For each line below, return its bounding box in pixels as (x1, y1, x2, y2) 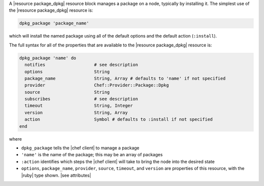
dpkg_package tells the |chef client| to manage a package (21, 145, 139, 151)
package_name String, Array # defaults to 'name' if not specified (24, 76, 226, 81)
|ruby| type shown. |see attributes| (21, 172, 91, 178)
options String (24, 69, 110, 74)
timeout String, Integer (24, 103, 133, 108)
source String (24, 89, 110, 95)
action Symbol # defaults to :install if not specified (24, 117, 213, 122)
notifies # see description (24, 62, 138, 68)
